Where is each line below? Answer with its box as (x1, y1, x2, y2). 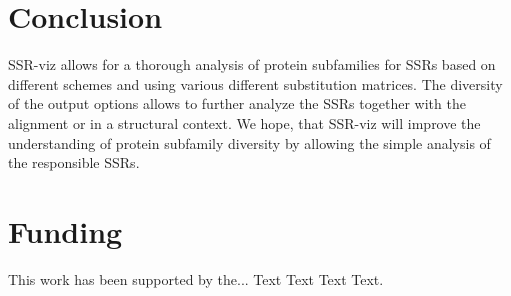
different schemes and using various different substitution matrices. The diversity (8, 73, 503, 94)
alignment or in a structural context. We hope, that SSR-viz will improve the (8, 112, 481, 133)
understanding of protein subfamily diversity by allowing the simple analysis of (8, 132, 491, 153)
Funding (8, 210, 123, 251)
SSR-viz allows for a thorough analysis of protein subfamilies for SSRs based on (8, 54, 496, 75)
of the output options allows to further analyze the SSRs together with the (8, 93, 466, 114)
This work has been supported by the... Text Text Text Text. (8, 268, 384, 289)
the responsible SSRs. (8, 152, 140, 173)
